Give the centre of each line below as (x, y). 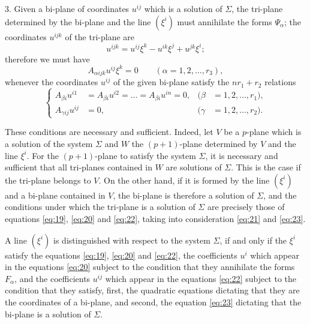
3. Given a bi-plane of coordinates (67, 8)
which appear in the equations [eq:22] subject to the (201, 278)
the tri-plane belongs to (48, 180)
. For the (43, 155)
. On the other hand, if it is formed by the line (184, 180)
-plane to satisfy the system (145, 155)
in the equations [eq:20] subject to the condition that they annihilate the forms (150, 267)
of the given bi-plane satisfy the (171, 82)
